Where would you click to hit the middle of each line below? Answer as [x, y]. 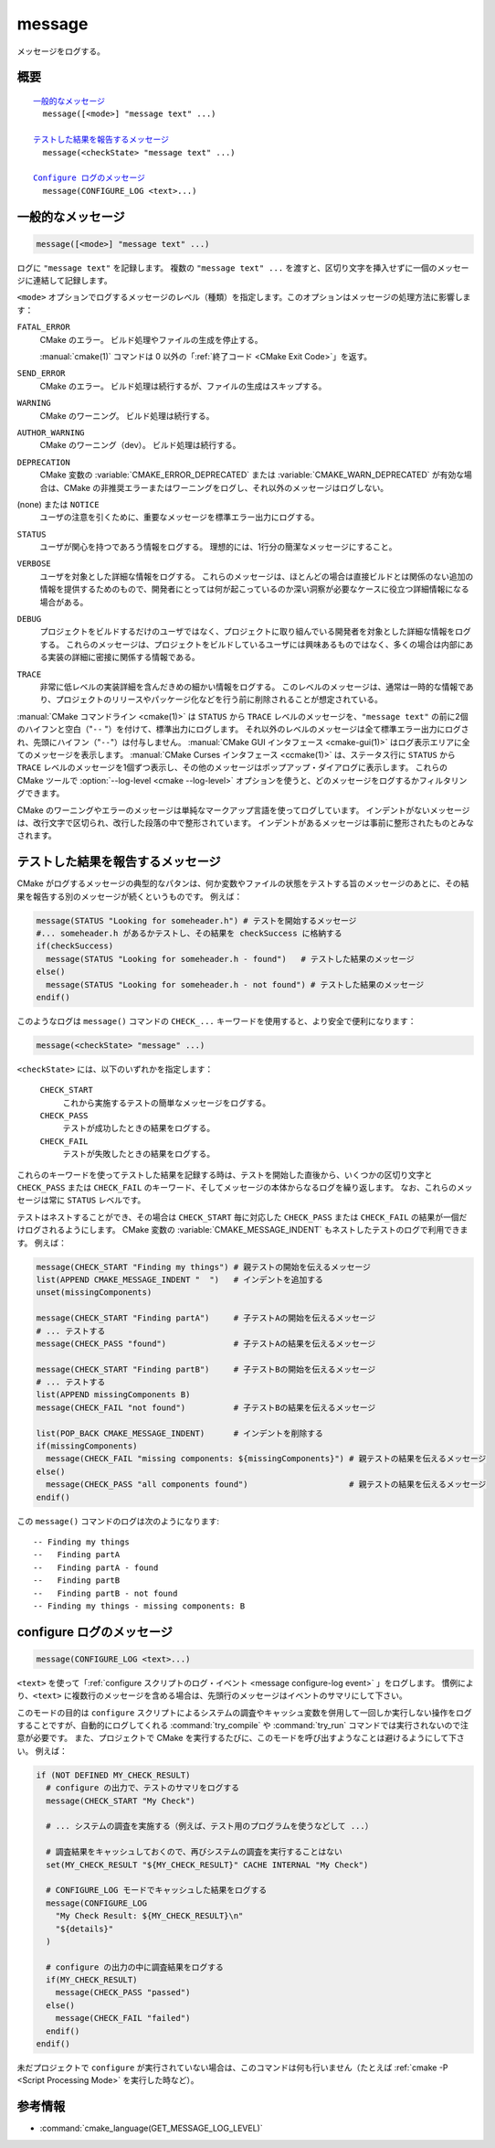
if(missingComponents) [87, 1446]
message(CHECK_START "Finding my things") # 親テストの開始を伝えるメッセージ [204, 1267]
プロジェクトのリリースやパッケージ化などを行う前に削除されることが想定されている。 [219, 700]
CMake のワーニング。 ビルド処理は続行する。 [127, 415]
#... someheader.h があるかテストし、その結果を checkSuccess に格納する [189, 933]
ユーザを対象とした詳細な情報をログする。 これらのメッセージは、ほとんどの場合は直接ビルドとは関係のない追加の [257, 576]
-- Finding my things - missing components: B [139, 1606]
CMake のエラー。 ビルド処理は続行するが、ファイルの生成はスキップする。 [183, 386]
